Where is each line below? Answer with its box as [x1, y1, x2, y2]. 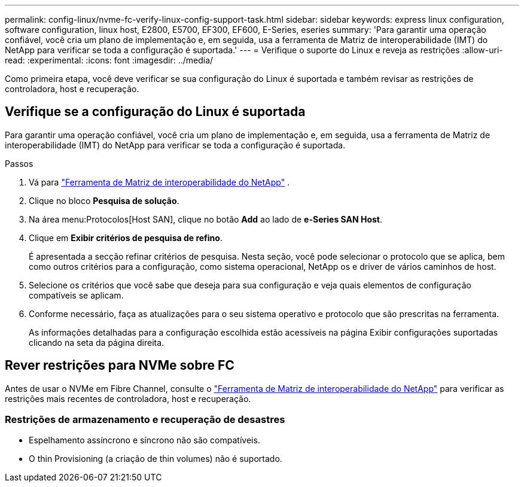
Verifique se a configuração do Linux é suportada [5, 104, 306, 120]
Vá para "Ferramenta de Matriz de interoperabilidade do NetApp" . [29, 176, 290, 187]
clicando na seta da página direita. [29, 337, 164, 348]
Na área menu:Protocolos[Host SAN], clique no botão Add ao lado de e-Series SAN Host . [29, 214, 383, 224]
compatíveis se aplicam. [29, 290, 124, 300]
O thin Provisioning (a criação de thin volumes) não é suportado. [29, 453, 282, 464]
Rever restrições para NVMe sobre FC [5, 358, 234, 373]
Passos [5, 158, 33, 169]
